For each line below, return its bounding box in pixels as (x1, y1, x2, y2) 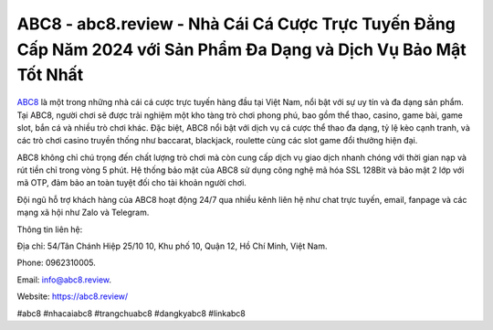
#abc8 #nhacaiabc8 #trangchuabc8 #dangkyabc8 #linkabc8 (16, 307, 246, 319)
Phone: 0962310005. (16, 257, 96, 269)
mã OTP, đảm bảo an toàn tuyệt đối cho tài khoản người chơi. (16, 177, 246, 188)
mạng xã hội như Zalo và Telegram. (16, 207, 150, 218)
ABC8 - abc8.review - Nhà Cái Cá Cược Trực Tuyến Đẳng (16, 14, 456, 34)
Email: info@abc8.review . (16, 274, 112, 285)
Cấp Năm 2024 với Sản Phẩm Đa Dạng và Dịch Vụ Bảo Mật (16, 39, 467, 59)
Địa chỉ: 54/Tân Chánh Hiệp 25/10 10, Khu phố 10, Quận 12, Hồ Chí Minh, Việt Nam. (16, 240, 328, 251)
